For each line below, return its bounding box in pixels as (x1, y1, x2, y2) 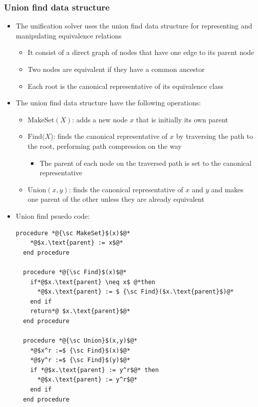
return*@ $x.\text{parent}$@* (30, 308, 130, 315)
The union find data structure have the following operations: (15, 97, 201, 108)
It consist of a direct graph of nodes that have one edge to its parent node (27, 47, 255, 57)
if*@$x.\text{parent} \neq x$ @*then (30, 278, 155, 286)
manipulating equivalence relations (15, 30, 122, 40)
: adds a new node (72, 114, 128, 124)
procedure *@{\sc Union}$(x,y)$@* (23, 337, 138, 345)
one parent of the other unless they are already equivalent (27, 194, 205, 204)
